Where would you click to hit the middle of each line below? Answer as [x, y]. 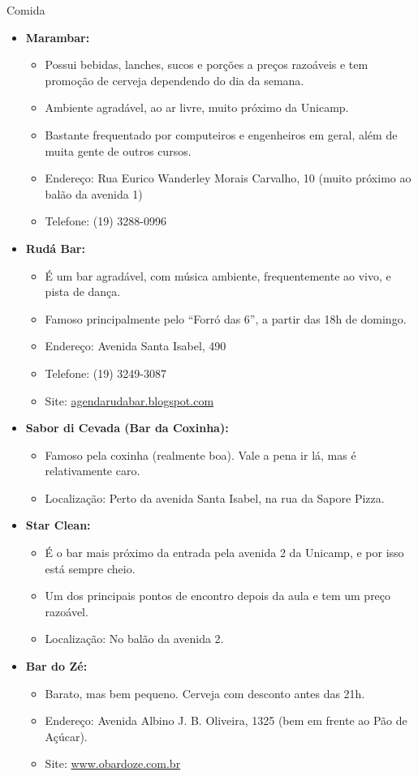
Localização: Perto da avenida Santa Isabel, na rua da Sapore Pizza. [215, 497]
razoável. [67, 611]
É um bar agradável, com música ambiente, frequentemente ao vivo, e [218, 275]
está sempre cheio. [90, 568]
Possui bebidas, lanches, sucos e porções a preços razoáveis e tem [207, 64]
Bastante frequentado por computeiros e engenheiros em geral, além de [221, 134]
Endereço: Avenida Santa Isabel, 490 [136, 346]
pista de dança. [83, 292]
